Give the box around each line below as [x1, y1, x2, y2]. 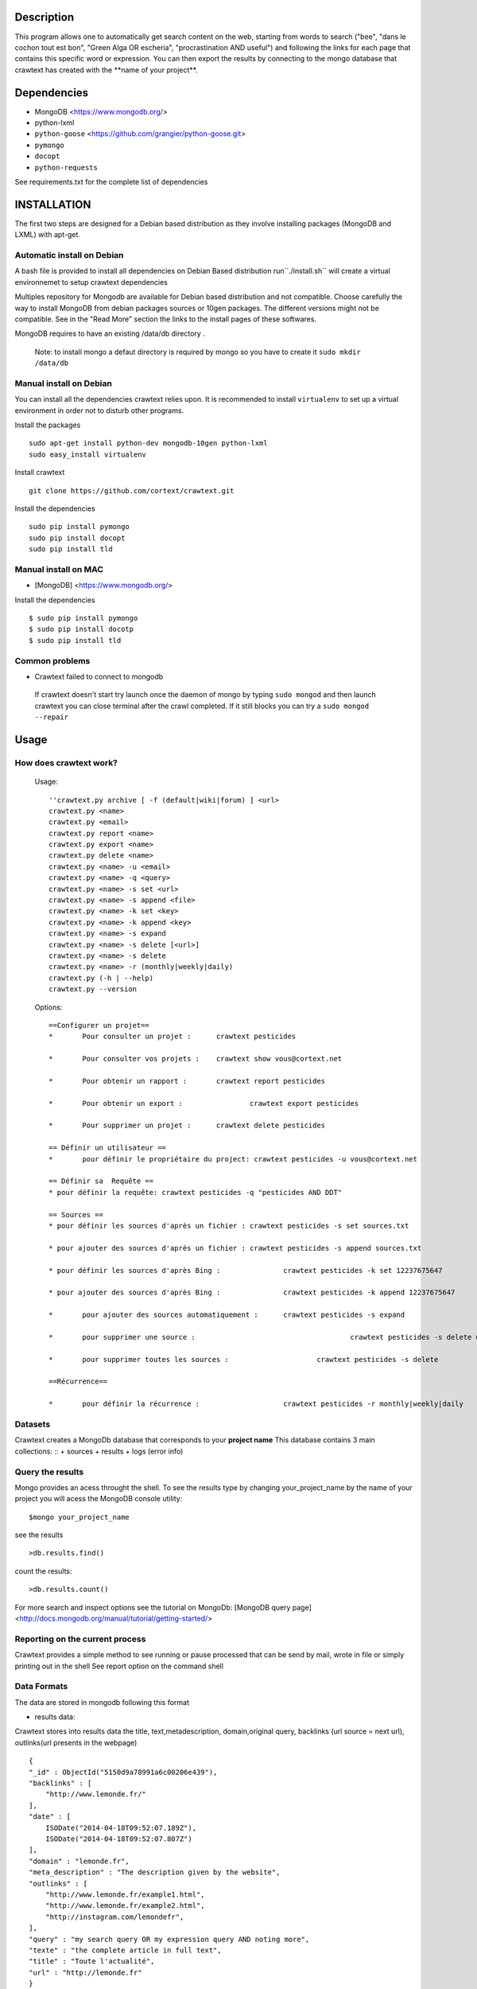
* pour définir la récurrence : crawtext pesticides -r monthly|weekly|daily [48, 1399, 464, 1408]
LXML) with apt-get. [14, 230, 81, 239]
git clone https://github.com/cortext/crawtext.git [29, 486, 235, 495]
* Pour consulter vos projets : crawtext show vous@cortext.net [48, 1054, 343, 1064]
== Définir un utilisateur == [48, 1143, 167, 1153]
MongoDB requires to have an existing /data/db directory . [14, 329, 206, 338]
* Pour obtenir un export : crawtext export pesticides [48, 1099, 359, 1107]
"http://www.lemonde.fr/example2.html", [45, 1901, 206, 1910]
